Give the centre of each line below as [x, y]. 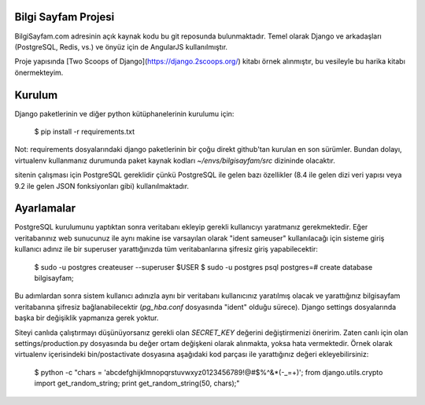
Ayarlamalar [45, 208]
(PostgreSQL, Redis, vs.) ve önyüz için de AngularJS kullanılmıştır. [121, 46]
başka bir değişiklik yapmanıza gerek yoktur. [87, 318]
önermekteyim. [39, 72]
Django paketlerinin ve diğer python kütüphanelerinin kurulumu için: [124, 113]
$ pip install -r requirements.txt [85, 131]
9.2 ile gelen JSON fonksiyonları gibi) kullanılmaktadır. [102, 186]
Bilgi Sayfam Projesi [65, 17]
